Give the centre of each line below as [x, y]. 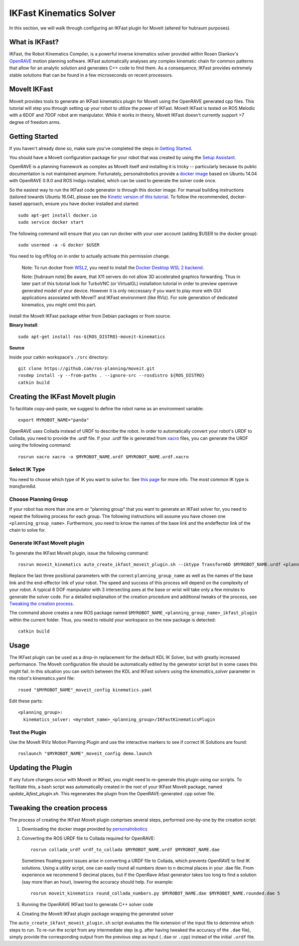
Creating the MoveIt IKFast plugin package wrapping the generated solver [98, 914]
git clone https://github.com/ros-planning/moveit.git [86, 368]
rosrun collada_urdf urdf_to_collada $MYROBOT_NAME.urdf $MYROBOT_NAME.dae [125, 850]
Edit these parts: [26, 701]
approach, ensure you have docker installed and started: [81, 204]
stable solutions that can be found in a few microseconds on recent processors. [91, 75]
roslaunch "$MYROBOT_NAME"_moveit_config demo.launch [85, 754]
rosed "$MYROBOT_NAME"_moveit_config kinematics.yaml [85, 690]
